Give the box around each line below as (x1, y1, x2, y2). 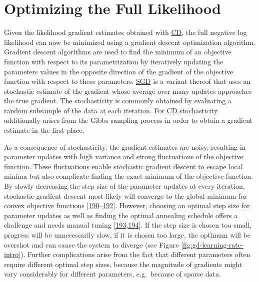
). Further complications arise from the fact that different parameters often (20, 249, 250, 260)
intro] (4, 249, 21, 260)
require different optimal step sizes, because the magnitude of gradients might (4, 259, 242, 269)
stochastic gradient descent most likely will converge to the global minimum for (4, 190, 247, 201)
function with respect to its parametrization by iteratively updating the (4, 56, 223, 66)
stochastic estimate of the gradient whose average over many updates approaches (4, 85, 252, 96)
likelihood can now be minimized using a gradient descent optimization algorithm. (4, 36, 255, 47)
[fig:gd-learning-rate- (181, 239, 243, 250)
